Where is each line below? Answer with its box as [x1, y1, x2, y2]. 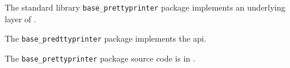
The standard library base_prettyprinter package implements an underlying [5, 1, 286, 13]
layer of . [5, 12, 36, 25]
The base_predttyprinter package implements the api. [5, 32, 207, 45]
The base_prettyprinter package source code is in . [5, 52, 195, 64]
